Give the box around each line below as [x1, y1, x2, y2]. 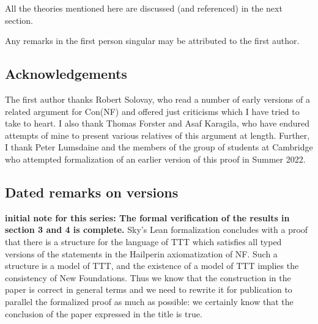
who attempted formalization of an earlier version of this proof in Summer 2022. [5, 152, 306, 165]
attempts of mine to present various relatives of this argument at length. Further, [5, 128, 310, 141]
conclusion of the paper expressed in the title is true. [5, 307, 202, 320]
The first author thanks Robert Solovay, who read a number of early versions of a [5, 92, 310, 105]
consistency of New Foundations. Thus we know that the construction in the [5, 271, 291, 284]
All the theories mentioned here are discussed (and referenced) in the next [5, 2, 283, 14]
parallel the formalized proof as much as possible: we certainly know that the [5, 295, 294, 307]
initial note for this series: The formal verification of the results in [5, 211, 290, 224]
